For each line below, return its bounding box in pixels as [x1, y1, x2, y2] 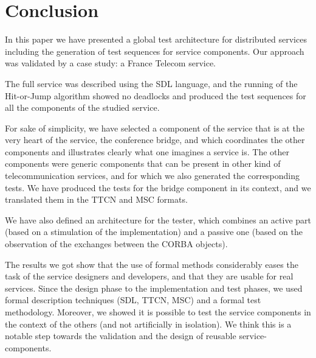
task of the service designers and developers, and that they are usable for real [5, 270, 294, 283]
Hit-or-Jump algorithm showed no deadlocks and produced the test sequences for [5, 89, 306, 102]
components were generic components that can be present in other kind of [5, 157, 281, 170]
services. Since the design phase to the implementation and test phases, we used [5, 281, 303, 294]
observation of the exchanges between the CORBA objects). [5, 237, 228, 250]
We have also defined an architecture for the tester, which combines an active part [5, 213, 311, 226]
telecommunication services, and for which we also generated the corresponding [5, 169, 300, 182]
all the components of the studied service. [5, 101, 160, 114]
